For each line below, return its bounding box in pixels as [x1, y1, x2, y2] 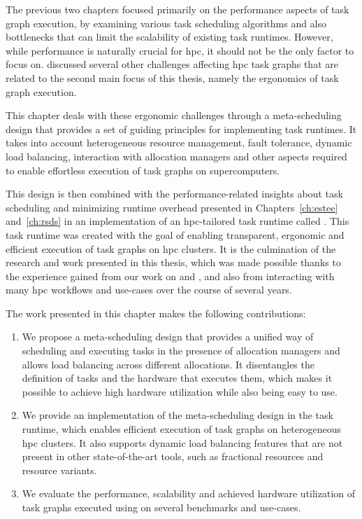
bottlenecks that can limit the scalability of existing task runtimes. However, [6, 29, 333, 44]
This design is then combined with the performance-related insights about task [6, 186, 343, 201]
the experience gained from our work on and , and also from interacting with [6, 268, 335, 283]
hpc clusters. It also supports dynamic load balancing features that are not [22, 435, 343, 450]
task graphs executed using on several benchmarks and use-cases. [22, 500, 301, 514]
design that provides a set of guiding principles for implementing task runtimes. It [6, 121, 357, 136]
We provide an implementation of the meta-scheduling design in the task [22, 408, 333, 422]
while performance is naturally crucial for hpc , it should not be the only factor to [6, 43, 354, 57]
